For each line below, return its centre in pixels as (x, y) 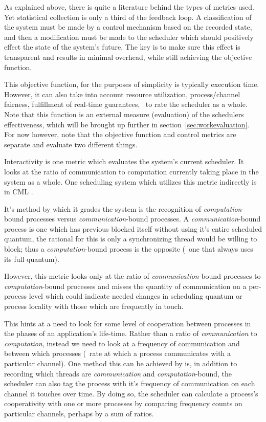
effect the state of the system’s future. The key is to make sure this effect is (122, 47)
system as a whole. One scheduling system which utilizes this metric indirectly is (130, 181)
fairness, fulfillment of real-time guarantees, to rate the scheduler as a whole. (126, 104)
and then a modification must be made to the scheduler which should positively (129, 37)
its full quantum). (32, 259)
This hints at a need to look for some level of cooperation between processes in (128, 323)
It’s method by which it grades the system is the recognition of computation (123, 208)
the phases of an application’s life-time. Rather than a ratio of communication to (131, 333)
